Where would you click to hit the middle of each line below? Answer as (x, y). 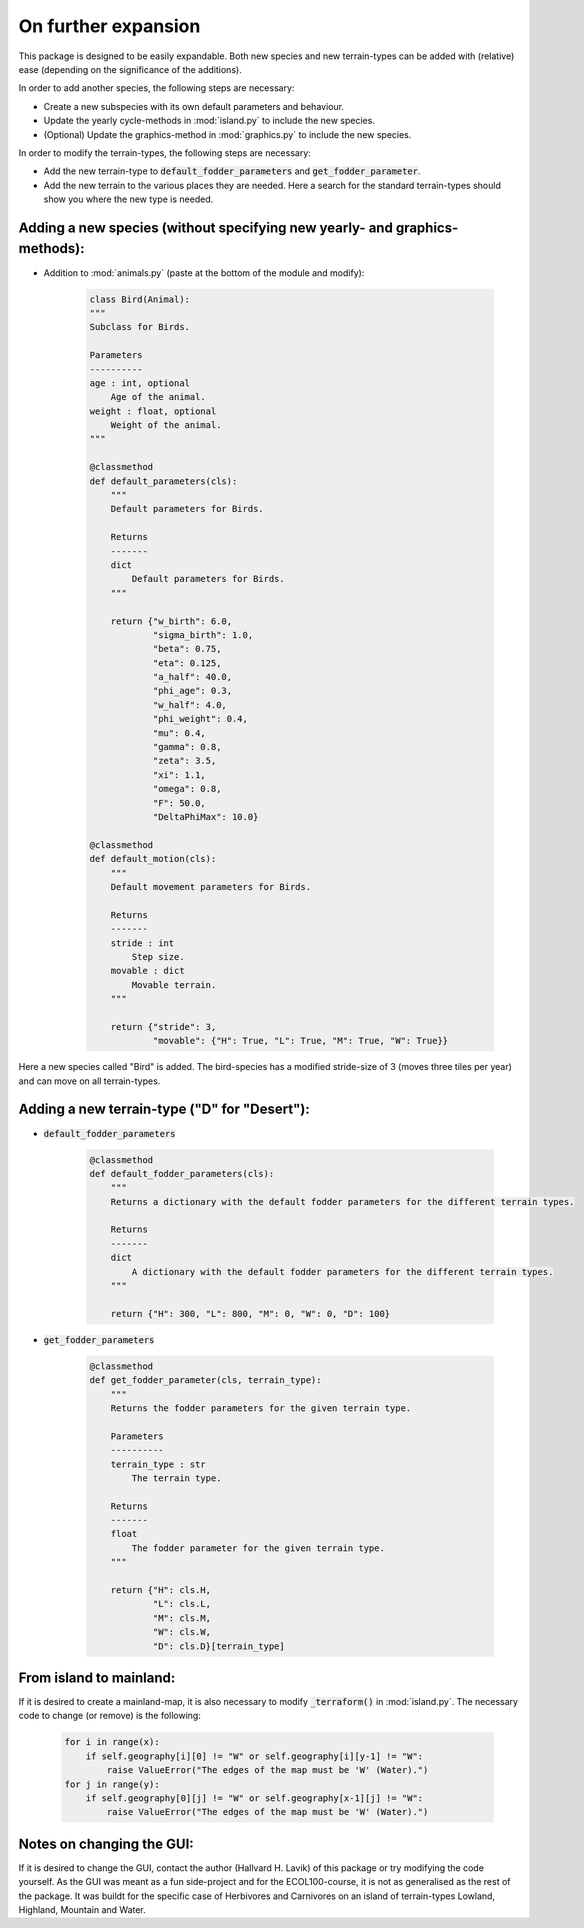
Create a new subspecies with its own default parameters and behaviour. (194, 106)
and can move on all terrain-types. (89, 1081)
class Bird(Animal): (139, 299)
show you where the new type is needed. (128, 199)
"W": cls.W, (182, 1632)
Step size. (158, 956)
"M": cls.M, (182, 1618)
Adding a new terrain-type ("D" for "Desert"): (164, 1109)
